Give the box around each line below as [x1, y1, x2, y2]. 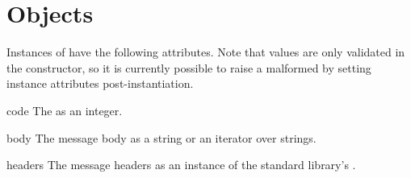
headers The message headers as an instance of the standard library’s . [6, 156, 356, 173]
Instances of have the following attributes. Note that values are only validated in [6, 43, 405, 60]
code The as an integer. [6, 101, 123, 118]
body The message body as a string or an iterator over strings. [6, 129, 317, 146]
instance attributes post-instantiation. [6, 75, 194, 92]
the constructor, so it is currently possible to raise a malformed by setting [6, 59, 371, 76]
